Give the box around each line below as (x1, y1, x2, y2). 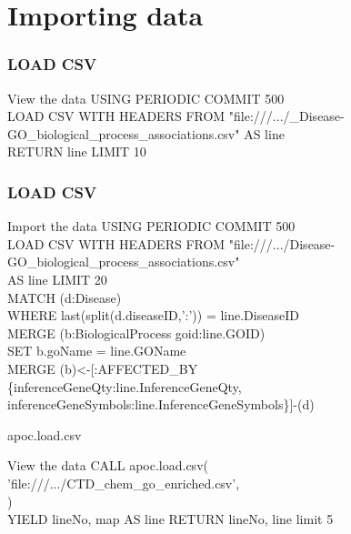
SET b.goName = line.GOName (7, 341, 186, 360)
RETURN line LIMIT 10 (7, 142, 146, 161)
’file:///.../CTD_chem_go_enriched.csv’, (7, 473, 240, 492)
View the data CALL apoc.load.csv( (7, 456, 208, 475)
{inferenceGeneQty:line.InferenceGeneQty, (7, 377, 242, 396)
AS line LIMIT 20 (7, 269, 107, 288)
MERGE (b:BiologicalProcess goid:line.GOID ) (7, 323, 266, 342)
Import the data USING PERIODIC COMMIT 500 (7, 217, 296, 236)
